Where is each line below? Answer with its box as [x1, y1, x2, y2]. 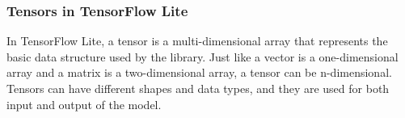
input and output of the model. [6, 95, 162, 112]
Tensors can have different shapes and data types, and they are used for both [6, 80, 390, 96]
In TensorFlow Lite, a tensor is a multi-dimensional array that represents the [6, 32, 388, 49]
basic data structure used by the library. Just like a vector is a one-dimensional [6, 48, 399, 65]
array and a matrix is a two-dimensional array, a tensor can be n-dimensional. [6, 64, 392, 81]
